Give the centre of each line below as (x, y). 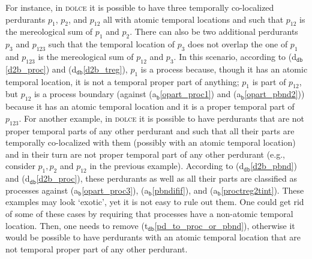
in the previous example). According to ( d (167, 166)
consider (20, 166)
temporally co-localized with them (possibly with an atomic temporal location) (151, 142)
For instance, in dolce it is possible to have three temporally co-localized (140, 7)
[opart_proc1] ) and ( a (200, 94)
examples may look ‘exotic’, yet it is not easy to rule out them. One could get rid (155, 202)
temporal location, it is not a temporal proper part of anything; (122, 81)
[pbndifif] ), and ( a (185, 190)
